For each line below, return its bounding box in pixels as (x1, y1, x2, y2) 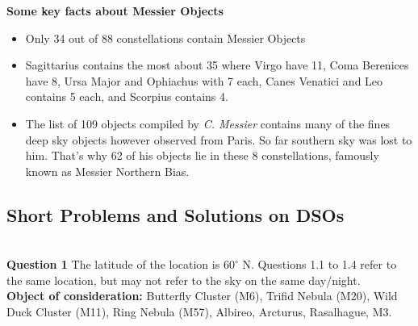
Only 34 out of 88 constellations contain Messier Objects (25, 29, 306, 46)
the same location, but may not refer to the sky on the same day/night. (6, 271, 361, 288)
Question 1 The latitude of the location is (6, 256, 220, 273)
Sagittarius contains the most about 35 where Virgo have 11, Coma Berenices (25, 56, 409, 73)
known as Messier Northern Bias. (25, 162, 190, 179)
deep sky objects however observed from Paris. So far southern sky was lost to (25, 131, 412, 148)
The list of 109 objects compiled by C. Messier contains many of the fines (25, 115, 391, 132)
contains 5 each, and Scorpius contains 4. (25, 88, 228, 105)
